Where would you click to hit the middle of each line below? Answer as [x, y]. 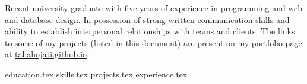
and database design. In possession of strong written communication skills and [147, 19]
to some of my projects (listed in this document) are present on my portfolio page [153, 42]
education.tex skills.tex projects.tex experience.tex [96, 74]
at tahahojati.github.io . [47, 54]
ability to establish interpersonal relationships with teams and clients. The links [150, 31]
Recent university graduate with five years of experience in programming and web [154, 8]
